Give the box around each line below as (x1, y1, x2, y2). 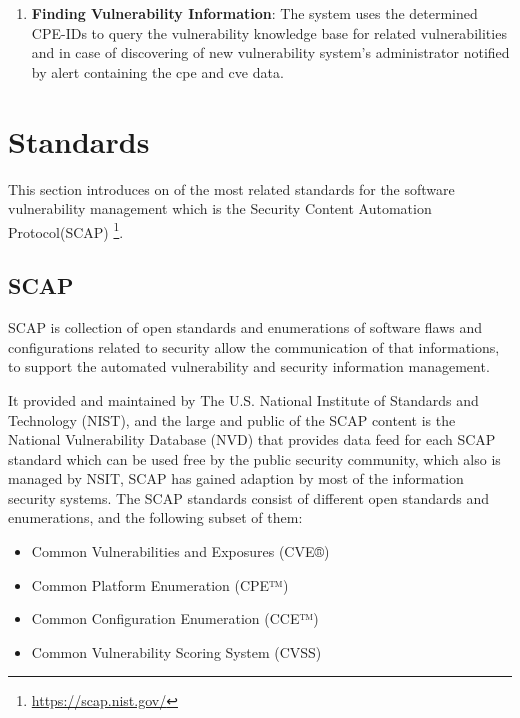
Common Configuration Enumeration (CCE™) (31, 608, 319, 629)
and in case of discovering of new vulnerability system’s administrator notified (31, 42, 510, 63)
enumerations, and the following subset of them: (8, 507, 303, 528)
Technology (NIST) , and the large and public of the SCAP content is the (8, 409, 456, 430)
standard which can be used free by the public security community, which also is (8, 448, 501, 469)
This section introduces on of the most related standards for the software (8, 178, 455, 199)
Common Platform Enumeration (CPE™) (31, 574, 289, 595)
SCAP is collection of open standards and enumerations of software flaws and (8, 317, 483, 338)
